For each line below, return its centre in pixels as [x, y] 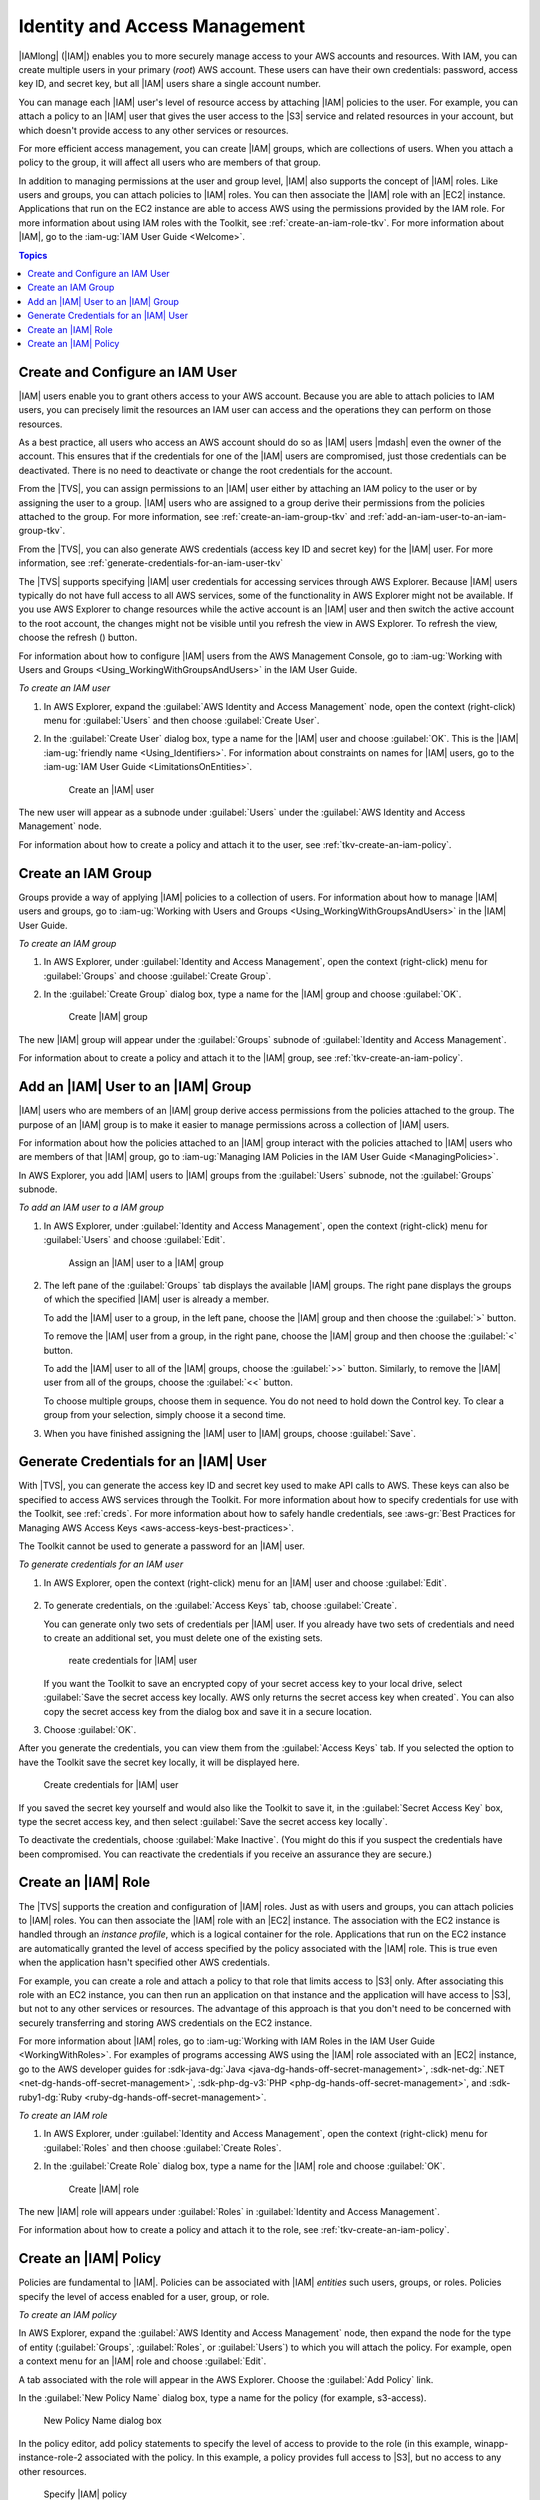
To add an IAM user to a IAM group [91, 1207]
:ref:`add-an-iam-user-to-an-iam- [437, 516]
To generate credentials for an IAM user [101, 1564]
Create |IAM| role [104, 2189]
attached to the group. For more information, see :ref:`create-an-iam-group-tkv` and [192, 516]
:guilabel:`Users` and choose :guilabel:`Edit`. [134, 1240]
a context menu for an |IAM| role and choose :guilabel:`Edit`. [142, 2361]
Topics [33, 255]
